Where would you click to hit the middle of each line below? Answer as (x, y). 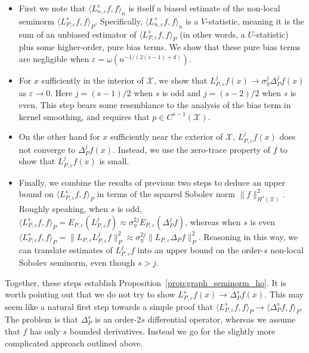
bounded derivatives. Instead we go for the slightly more (172, 331)
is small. (114, 161)
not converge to (47, 149)
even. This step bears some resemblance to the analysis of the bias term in (155, 105)
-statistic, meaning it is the (255, 21)
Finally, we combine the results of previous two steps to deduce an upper (152, 182)
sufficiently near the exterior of (166, 136)
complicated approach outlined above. (74, 343)
